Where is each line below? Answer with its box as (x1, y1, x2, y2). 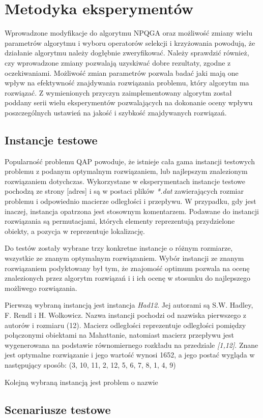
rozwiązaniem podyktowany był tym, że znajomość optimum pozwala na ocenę (5, 262, 250, 273)
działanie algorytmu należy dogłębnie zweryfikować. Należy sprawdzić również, (5, 47, 249, 58)
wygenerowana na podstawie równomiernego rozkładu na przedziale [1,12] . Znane (5, 339, 258, 350)
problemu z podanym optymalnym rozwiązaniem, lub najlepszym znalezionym (5, 166, 248, 176)
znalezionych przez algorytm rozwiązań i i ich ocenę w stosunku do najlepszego (5, 273, 250, 283)
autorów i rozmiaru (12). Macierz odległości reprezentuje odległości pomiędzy (5, 319, 246, 330)
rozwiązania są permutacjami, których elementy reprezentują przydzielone (5, 216, 235, 226)
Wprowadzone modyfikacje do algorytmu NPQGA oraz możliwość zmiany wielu (5, 27, 252, 38)
